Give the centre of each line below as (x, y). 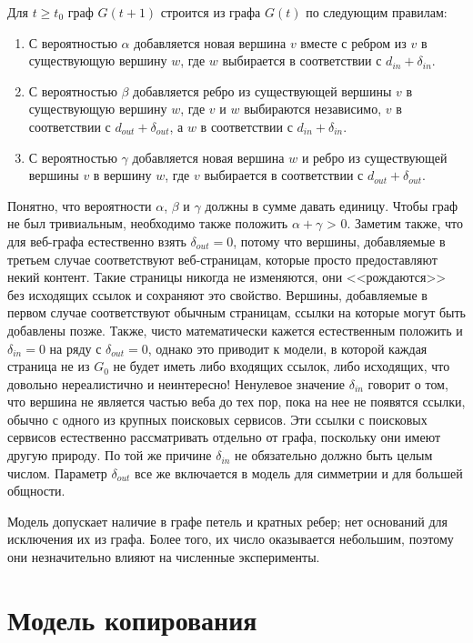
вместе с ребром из (353, 42)
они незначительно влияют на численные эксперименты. (164, 557)
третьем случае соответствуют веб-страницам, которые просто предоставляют (222, 259)
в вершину (122, 175)
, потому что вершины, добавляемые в (339, 241)
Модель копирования (132, 619)
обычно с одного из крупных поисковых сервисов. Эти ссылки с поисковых (217, 419)
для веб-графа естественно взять (97, 241)
